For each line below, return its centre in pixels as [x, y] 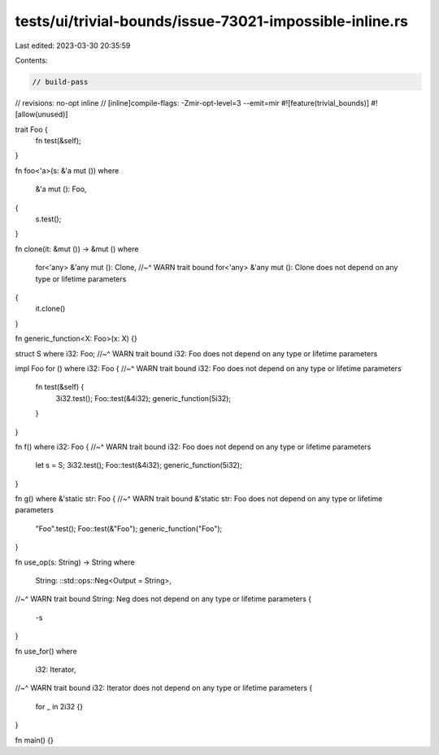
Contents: [31, 60]
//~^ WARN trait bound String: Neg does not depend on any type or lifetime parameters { [163, 599]
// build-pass [60, 82]
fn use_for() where [46, 651]
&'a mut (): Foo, [61, 189]
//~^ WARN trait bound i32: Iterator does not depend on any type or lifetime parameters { [164, 688]
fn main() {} [35, 740]
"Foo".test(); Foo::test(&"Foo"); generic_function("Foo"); [129, 528]
